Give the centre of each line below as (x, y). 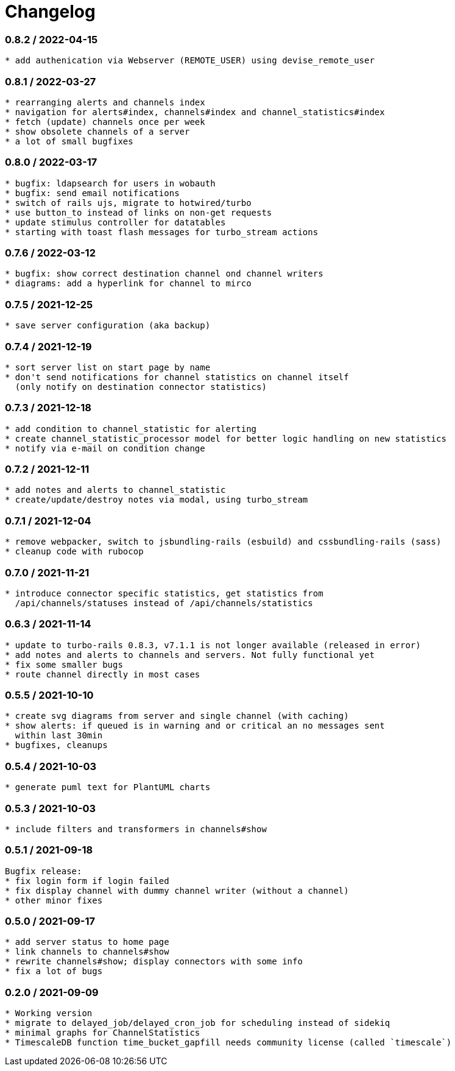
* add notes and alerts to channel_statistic (115, 490)
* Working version (49, 1013)
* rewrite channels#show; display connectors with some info (154, 962)
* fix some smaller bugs (64, 664)
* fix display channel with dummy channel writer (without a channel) (177, 890)
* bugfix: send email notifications (92, 193)
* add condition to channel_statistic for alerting (131, 429)
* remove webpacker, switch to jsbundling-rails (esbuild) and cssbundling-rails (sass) (223, 542)
